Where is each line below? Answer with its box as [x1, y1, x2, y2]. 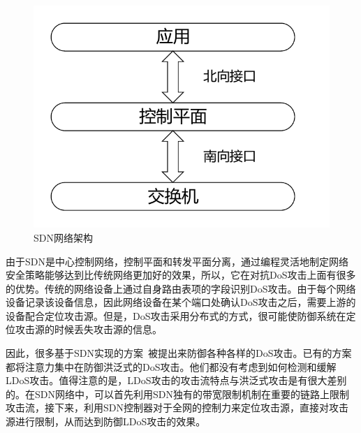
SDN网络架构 [34, 230, 93, 244]
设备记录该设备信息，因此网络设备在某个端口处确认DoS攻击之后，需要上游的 [6, 295, 356, 309]
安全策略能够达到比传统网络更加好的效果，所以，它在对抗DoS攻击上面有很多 [6, 267, 356, 282]
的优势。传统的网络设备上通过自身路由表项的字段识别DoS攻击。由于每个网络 [6, 281, 356, 295]
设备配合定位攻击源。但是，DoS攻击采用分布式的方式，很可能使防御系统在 [6, 308, 346, 323]
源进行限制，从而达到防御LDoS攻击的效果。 [6, 414, 206, 429]
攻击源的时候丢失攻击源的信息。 [15, 322, 162, 337]
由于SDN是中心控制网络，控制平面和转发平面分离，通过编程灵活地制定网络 [6, 254, 348, 268]
